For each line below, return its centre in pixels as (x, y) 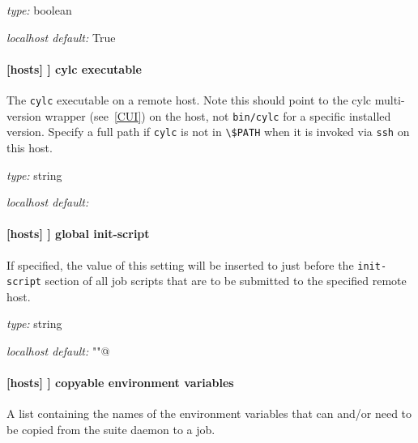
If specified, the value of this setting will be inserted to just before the (180, 264)
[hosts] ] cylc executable (74, 68)
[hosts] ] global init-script (78, 234)
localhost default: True (61, 37)
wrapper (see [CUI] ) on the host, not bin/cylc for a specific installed (218, 115)
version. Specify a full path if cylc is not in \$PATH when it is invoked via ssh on (208, 132)
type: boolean (39, 10)
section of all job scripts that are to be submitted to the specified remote (226, 281)
